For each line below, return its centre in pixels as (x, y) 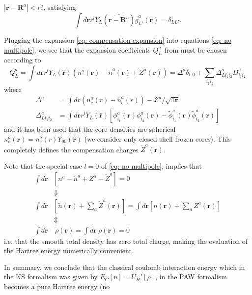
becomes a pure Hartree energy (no (57, 286)
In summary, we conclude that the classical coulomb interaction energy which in (125, 267)
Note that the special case (43, 165)
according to (23, 60)
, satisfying (60, 7)
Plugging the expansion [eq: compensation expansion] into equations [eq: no (118, 40)
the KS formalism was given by (51, 277)
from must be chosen (196, 49)
